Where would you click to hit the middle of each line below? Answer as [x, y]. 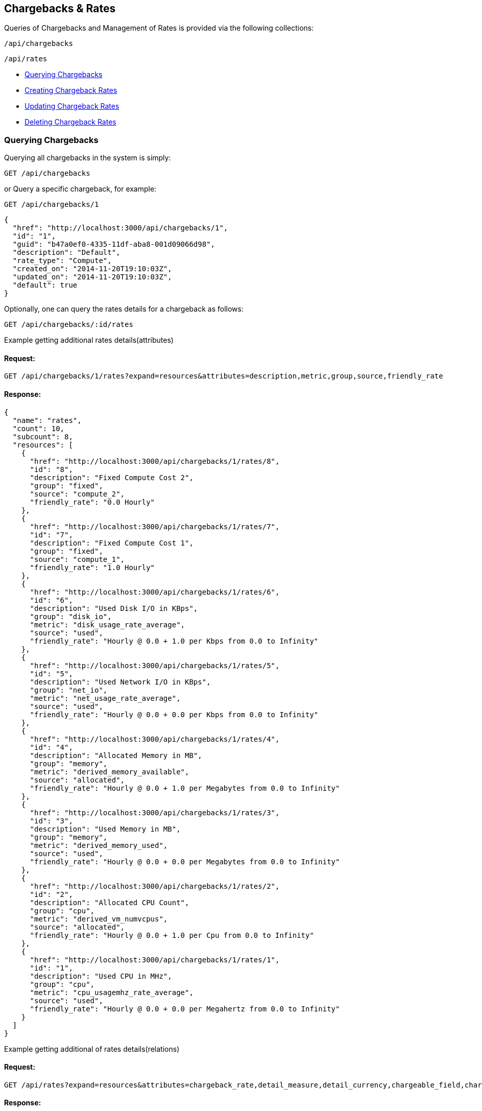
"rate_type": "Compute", [62, 261]
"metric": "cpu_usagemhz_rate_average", [112, 992]
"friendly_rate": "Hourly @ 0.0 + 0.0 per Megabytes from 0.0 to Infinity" [185, 861]
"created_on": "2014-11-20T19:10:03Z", [92, 269]
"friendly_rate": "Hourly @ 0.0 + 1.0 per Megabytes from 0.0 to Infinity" [185, 788]
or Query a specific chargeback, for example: [80, 189]
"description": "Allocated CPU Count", [110, 902]
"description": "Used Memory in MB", [105, 829]
